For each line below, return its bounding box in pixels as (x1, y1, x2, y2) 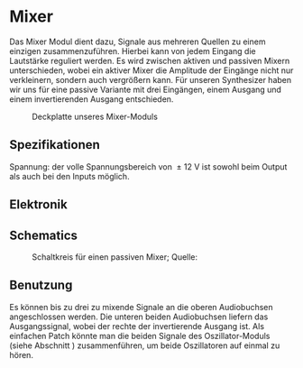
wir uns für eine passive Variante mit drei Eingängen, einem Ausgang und (9, 84, 282, 95)
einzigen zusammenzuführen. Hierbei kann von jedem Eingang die (9, 45, 256, 56)
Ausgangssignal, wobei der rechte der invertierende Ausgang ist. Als (9, 320, 264, 331)
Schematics (9, 227, 78, 243)
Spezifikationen (9, 137, 101, 152)
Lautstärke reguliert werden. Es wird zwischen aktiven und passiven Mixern (9, 55, 290, 66)
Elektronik (9, 197, 68, 213)
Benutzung (9, 278, 73, 293)
